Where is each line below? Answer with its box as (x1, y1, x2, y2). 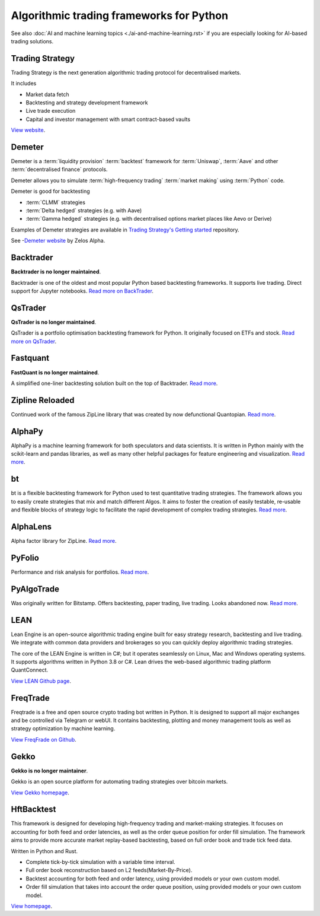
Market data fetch (25, 91, 69, 98)
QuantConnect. (11, 666, 49, 673)
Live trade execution (25, 107, 76, 114)
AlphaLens (11, 521, 52, 532)
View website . (11, 126, 46, 133)
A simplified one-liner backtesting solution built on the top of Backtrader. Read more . (11, 380, 218, 387)
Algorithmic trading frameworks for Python (11, 9, 228, 22)
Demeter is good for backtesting (11, 187, 90, 195)
